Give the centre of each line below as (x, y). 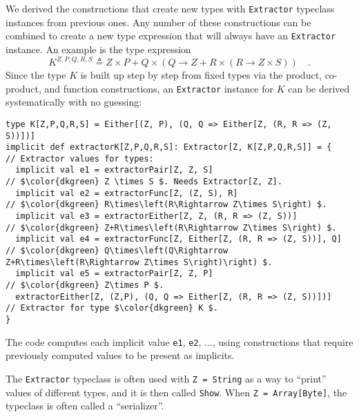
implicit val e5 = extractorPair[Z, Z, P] (114, 274)
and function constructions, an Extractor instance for (159, 88)
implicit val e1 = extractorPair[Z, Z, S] (114, 170)
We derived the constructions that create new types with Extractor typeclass (170, 8)
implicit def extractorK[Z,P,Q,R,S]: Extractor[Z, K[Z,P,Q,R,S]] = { (169, 147)
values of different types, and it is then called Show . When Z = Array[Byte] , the (176, 392)
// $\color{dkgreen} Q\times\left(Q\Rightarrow (117, 251)
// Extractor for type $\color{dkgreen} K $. (112, 308)
